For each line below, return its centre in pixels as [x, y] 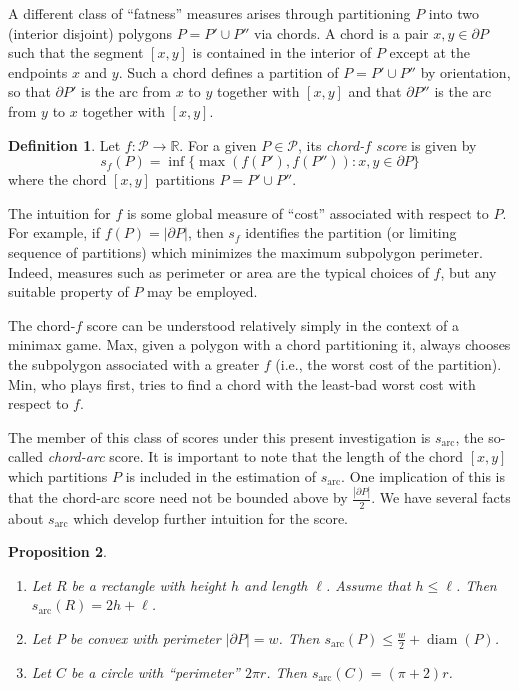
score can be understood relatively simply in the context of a [272, 324]
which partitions [58, 475]
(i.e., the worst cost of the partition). [388, 363]
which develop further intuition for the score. [211, 517]
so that [29, 91]
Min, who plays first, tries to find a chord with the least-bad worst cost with [242, 383]
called [25, 456]
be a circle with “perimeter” [155, 671]
